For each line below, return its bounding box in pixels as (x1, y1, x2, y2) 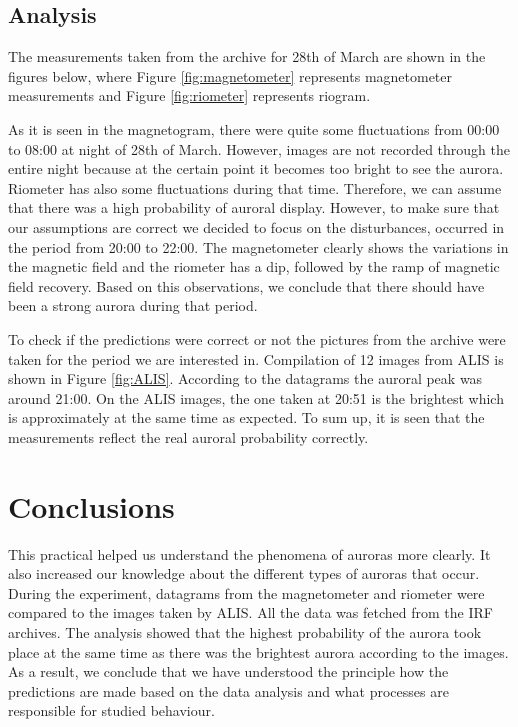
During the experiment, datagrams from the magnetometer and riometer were (8, 582, 485, 603)
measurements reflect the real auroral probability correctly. (8, 426, 369, 447)
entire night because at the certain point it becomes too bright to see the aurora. (8, 158, 504, 179)
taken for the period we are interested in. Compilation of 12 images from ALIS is (8, 348, 504, 369)
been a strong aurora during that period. (8, 295, 258, 316)
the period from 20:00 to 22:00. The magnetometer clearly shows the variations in (8, 236, 509, 257)
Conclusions (8, 485, 175, 526)
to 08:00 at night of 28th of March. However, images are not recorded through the (8, 138, 510, 159)
